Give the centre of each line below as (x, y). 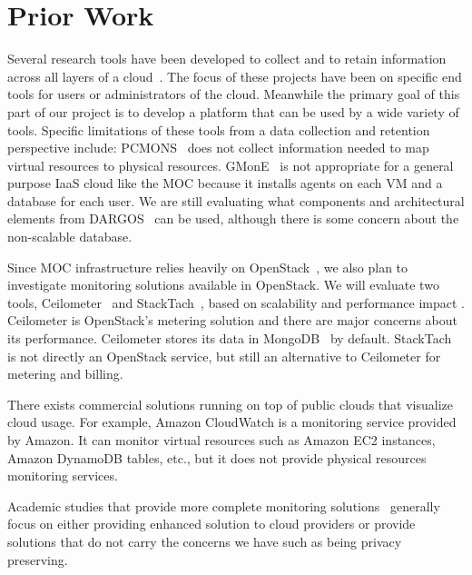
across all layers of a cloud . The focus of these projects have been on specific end (235, 76)
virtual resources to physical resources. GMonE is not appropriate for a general (231, 165)
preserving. (38, 559)
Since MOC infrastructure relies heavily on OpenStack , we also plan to (208, 267)
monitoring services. (63, 476)
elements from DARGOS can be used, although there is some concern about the (233, 218)
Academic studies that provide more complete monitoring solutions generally (224, 506)
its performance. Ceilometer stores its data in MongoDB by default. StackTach (230, 338)
